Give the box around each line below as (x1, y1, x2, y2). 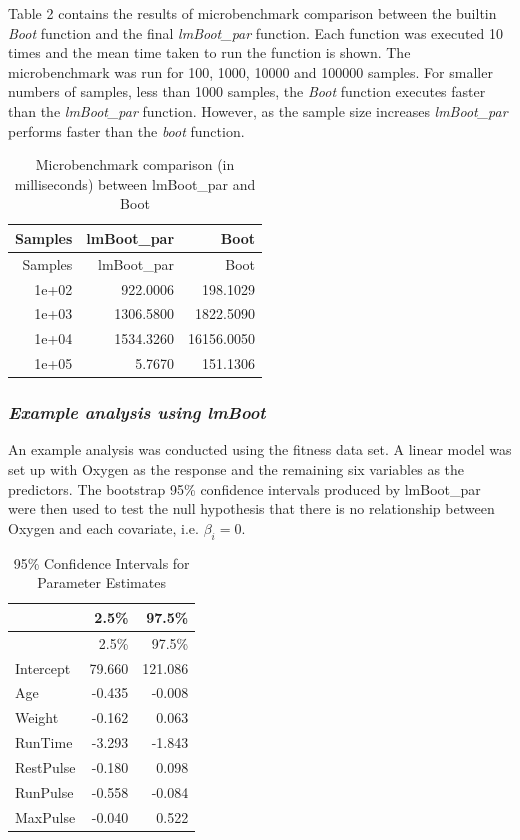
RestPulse (15, 756, 76, 777)
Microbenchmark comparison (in (35, 154, 235, 175)
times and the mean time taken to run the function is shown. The (8, 42, 411, 63)
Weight (15, 707, 59, 728)
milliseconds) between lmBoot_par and (14, 173, 256, 194)
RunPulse (15, 781, 74, 802)
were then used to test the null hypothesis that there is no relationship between (8, 498, 495, 519)
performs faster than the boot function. (8, 120, 245, 141)
